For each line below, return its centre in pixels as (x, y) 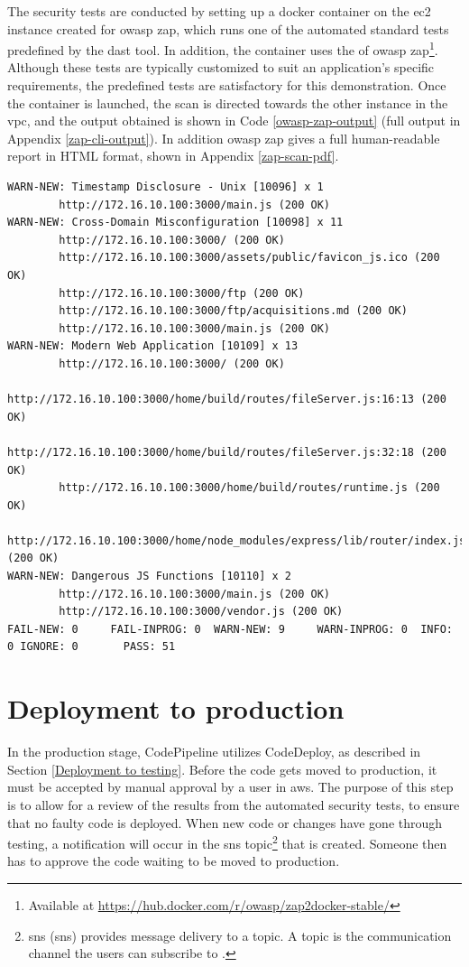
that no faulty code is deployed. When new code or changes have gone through (225, 822)
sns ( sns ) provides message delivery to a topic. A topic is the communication (240, 935)
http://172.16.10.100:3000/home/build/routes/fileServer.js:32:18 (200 (227, 452)
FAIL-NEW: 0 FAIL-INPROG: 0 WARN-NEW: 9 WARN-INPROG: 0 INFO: (230, 629)
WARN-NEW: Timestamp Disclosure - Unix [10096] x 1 (166, 187)
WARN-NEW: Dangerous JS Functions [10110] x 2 (149, 576)
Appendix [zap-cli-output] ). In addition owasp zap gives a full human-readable (224, 138)
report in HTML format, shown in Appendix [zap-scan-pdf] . (173, 156)
